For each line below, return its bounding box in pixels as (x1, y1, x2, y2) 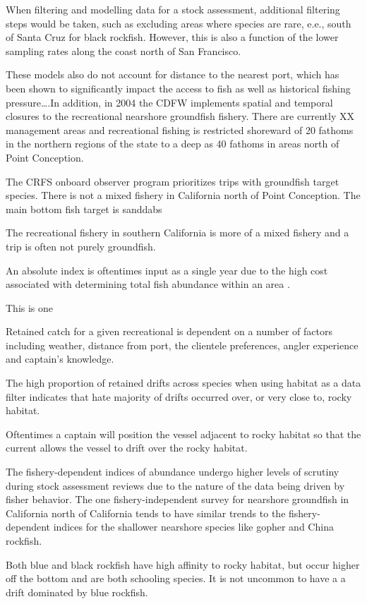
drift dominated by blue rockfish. (6, 584, 148, 599)
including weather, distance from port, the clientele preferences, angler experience (6, 337, 359, 352)
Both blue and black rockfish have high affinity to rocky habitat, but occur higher (6, 557, 360, 572)
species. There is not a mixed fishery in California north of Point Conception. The (6, 188, 361, 203)
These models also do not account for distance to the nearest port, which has (6, 67, 339, 82)
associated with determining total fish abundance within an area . (6, 277, 290, 291)
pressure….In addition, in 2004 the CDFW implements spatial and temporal (6, 95, 333, 109)
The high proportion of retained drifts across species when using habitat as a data (6, 375, 361, 390)
